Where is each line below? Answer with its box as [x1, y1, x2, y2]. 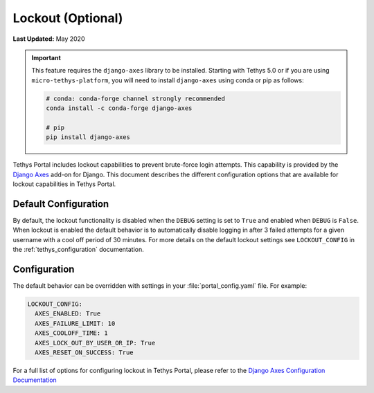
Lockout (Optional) [12, 10, 123, 26]
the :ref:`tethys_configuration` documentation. [12, 246, 145, 254]
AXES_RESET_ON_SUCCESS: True [35, 348, 134, 356]
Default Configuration [12, 198, 109, 210]
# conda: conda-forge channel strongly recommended [46, 94, 225, 102]
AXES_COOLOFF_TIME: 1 [35, 329, 109, 337]
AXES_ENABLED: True [35, 310, 101, 318]
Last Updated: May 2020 [12, 35, 85, 43]
